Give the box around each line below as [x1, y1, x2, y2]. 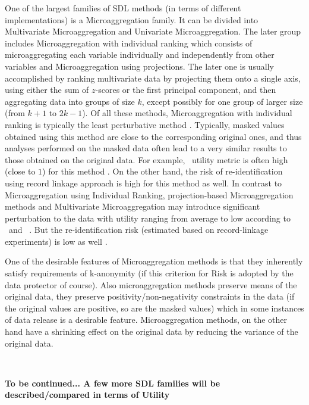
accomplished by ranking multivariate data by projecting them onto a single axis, [5, 71, 301, 84]
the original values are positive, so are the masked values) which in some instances [5, 301, 304, 314]
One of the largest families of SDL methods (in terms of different [5, 2, 241, 14]
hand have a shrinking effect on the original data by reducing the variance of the [5, 325, 298, 338]
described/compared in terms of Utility [5, 388, 170, 401]
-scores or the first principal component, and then [95, 83, 276, 96]
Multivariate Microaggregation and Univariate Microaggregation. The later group [5, 25, 301, 38]
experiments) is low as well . [5, 235, 108, 247]
